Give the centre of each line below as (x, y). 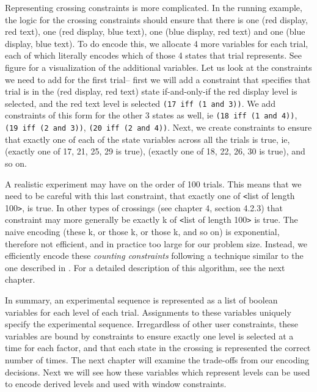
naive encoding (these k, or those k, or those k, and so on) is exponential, (142, 232)
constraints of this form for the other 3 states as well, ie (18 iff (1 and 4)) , (151, 115)
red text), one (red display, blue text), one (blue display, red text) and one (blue (155, 31)
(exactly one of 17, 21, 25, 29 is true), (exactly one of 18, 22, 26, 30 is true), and (155, 151)
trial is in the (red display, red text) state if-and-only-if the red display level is (151, 91)
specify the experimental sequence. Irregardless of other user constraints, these (151, 324)
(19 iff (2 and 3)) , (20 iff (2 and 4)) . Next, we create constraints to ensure (158, 127)
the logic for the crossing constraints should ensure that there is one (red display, (156, 19)
